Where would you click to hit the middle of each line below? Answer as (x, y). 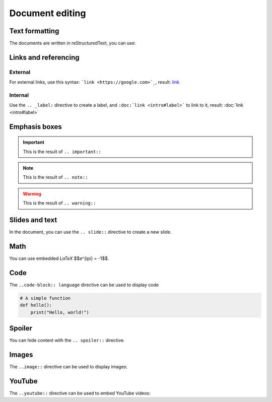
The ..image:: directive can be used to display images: (69, 367)
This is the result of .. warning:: (59, 203)
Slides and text (33, 220)
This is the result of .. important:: (62, 152)
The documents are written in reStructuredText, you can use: (73, 43)
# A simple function (45, 298)
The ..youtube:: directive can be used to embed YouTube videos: (80, 393)
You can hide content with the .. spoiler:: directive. (67, 341)
